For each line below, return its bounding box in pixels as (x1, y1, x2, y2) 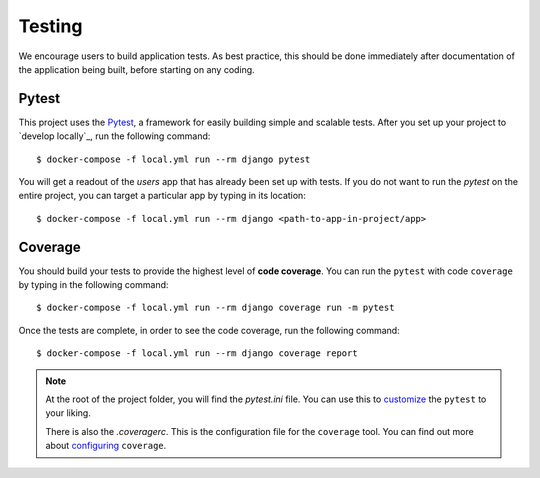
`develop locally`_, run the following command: (18, 130, 211, 142)
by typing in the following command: (18, 279, 169, 291)
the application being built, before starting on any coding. (18, 63, 255, 75)
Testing (18, 15, 83, 37)
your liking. (45, 407, 92, 419)
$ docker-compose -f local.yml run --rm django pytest (36, 153, 311, 165)
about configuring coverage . (45, 440, 167, 452)
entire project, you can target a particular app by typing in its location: (18, 190, 307, 202)
